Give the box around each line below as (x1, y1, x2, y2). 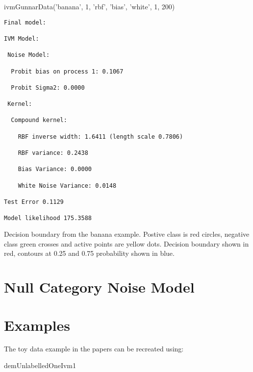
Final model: (4, 19, 46, 26)
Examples (4, 315, 70, 335)
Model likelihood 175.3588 (4, 215, 92, 222)
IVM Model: (4, 35, 39, 42)
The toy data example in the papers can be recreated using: (4, 344, 184, 354)
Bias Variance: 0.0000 (18, 166, 92, 173)
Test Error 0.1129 (4, 198, 64, 206)
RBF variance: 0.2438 (18, 149, 88, 157)
